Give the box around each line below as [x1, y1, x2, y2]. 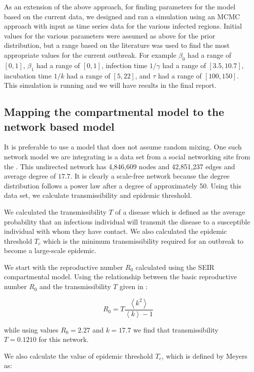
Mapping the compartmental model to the [4, 104, 224, 119]
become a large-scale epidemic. [4, 245, 97, 256]
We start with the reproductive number [4, 261, 123, 272]
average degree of [4, 171, 56, 181]
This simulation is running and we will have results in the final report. [4, 80, 217, 90]
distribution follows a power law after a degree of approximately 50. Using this [4, 180, 242, 190]
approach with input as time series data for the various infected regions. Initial [4, 21, 242, 31]
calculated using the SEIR [136, 261, 215, 272]
